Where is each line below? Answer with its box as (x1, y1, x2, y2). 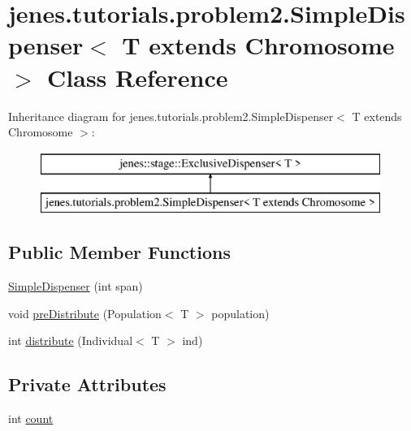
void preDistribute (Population (8, 304, 162, 321)
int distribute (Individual (8, 332, 133, 349)
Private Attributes (8, 372, 167, 397)
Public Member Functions (8, 239, 231, 265)
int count (8, 410, 54, 427)
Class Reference (47, 60, 228, 93)
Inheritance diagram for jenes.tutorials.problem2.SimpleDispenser (8, 107, 334, 124)
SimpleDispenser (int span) (8, 278, 143, 295)
